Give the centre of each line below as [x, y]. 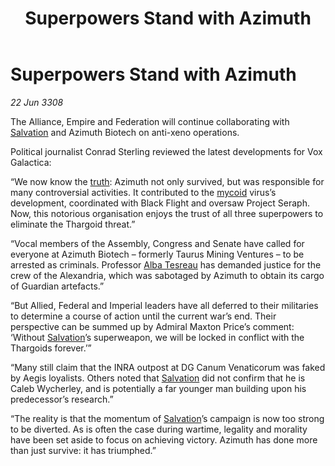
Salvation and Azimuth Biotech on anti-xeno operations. [125, 132]
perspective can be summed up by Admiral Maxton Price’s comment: [152, 326]
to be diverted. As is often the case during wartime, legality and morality [159, 429]
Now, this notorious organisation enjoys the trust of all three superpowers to [167, 213]
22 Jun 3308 [37, 102]
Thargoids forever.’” [51, 348]
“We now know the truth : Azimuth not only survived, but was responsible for [167, 181]
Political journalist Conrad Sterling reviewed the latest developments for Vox [166, 151]
